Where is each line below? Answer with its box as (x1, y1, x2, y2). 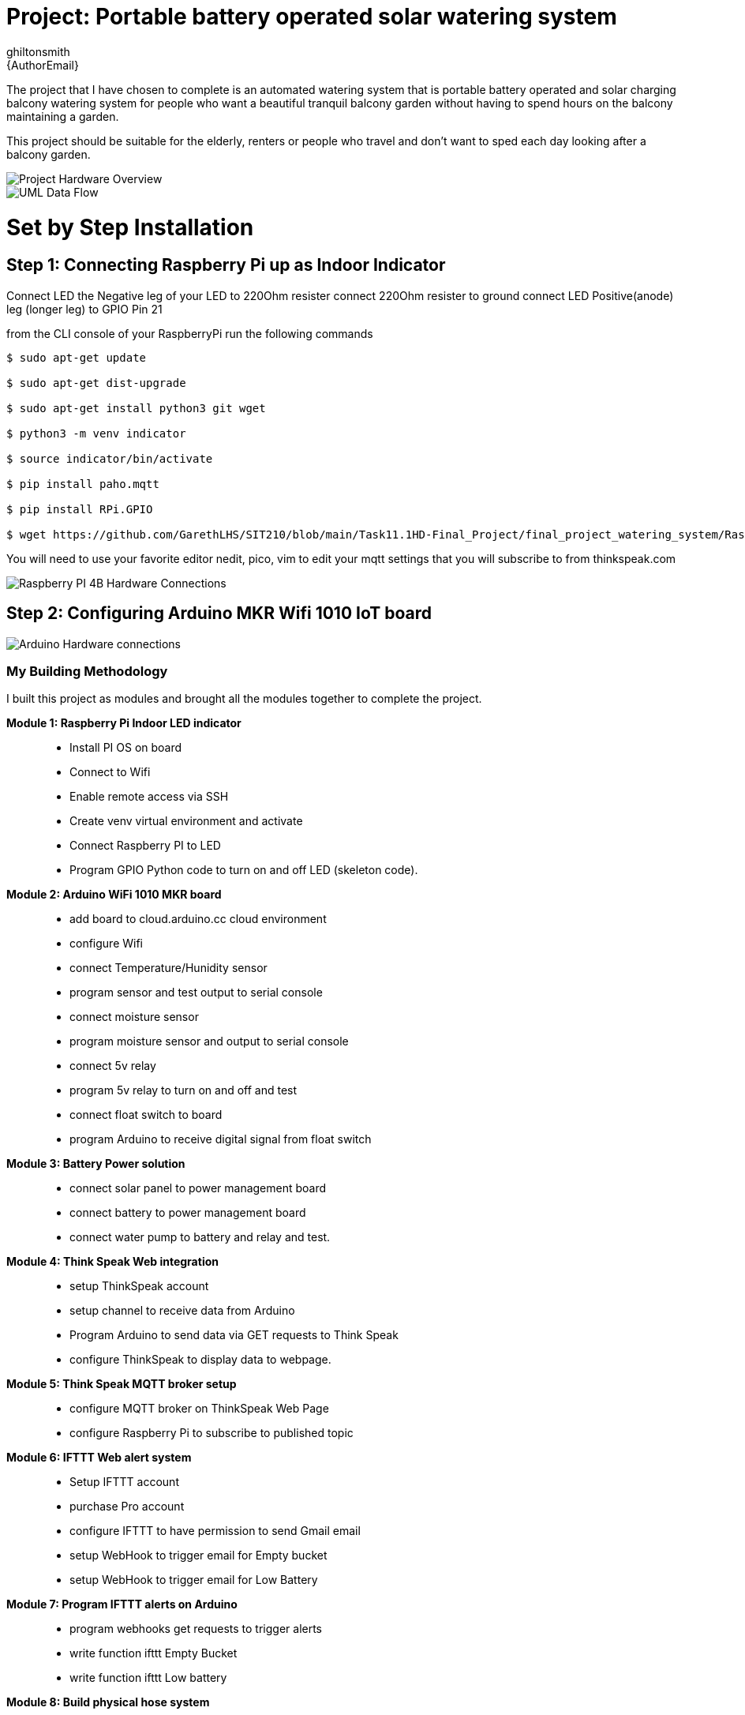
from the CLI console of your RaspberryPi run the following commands (6, 326, 373, 340)
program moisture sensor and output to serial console (69, 1034, 349, 1049)
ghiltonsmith (6, 44, 70, 58)
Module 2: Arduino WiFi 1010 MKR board (6, 888, 222, 902)
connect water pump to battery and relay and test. (69, 1230, 331, 1244)
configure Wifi (69, 936, 143, 951)
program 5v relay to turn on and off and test (69, 1083, 298, 1098)
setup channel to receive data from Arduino (69, 1304, 295, 1318)
